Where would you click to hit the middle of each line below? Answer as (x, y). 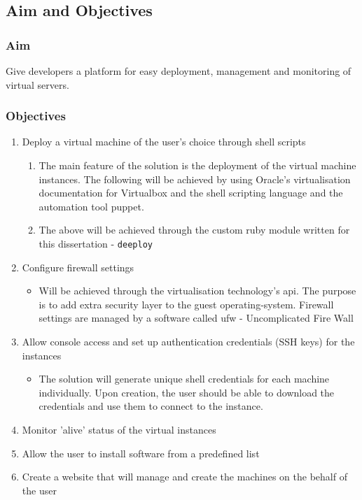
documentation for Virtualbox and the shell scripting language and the (191, 193)
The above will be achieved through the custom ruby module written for (194, 230)
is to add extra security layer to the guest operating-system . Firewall (186, 304)
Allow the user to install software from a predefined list (141, 453)
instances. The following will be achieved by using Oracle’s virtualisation (195, 179)
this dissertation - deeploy (96, 243)
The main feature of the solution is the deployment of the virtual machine (197, 165)
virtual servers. (37, 84)
